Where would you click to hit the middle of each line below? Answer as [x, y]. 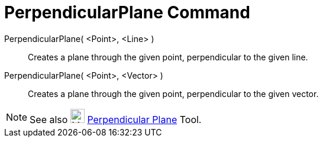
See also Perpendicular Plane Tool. [116, 119]
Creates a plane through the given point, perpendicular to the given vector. [173, 93]
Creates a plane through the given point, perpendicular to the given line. [168, 57]
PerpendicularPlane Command [127, 12]
